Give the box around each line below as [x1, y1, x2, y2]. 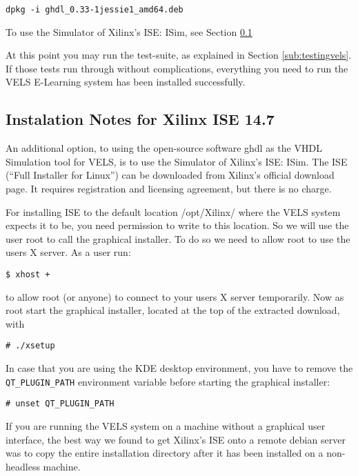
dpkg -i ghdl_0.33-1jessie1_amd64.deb [6, 5, 183, 14]
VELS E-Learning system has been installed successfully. [6, 75, 246, 89]
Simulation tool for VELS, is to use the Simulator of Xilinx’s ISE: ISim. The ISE [6, 154, 348, 168]
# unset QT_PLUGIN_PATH [6, 399, 115, 409]
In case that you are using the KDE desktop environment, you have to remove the [6, 361, 353, 375]
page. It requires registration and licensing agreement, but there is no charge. [6, 181, 332, 196]
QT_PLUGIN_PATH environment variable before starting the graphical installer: [6, 374, 330, 388]
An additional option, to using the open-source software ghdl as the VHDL [6, 141, 322, 155]
